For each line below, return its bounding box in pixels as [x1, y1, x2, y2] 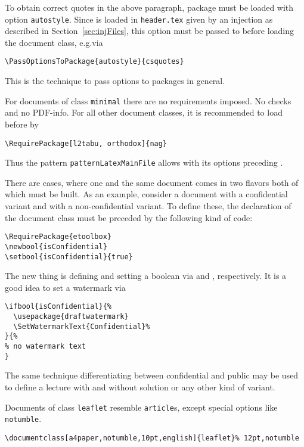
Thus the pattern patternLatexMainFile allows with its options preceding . [5, 156, 283, 169]
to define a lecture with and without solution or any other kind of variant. [5, 380, 275, 393]
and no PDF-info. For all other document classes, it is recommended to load [5, 106, 283, 119]
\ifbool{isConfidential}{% [5, 302, 111, 311]
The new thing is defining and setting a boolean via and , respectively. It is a [5, 269, 287, 282]
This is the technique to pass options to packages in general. [5, 74, 225, 87]
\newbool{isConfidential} [5, 242, 107, 251]
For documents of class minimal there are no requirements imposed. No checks [5, 94, 291, 107]
